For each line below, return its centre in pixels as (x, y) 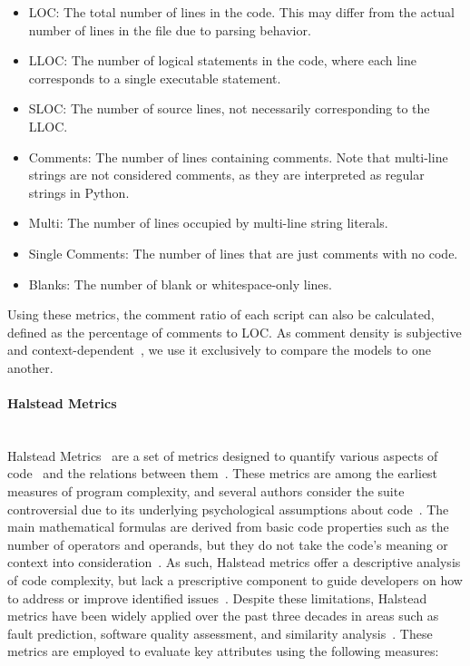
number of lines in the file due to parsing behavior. (170, 29)
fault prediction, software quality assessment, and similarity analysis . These (220, 633)
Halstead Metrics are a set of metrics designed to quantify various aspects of (223, 455)
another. (30, 367)
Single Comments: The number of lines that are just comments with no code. (243, 253)
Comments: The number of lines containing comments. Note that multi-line (238, 157)
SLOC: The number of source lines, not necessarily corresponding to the (229, 108)
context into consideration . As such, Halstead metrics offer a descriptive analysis (234, 562)
